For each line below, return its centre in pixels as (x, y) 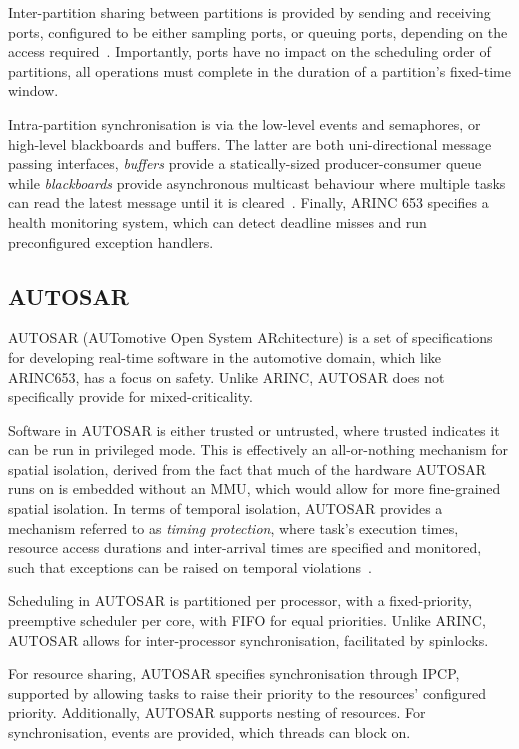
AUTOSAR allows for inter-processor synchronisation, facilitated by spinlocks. (248, 639)
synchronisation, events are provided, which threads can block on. (209, 732)
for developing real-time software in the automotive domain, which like (225, 356)
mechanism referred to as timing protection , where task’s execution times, (233, 527)
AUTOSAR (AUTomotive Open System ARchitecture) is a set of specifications (250, 337)
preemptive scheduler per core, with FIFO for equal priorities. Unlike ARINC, (247, 620)
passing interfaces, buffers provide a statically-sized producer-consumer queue (245, 163)
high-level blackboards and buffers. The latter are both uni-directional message (250, 143)
